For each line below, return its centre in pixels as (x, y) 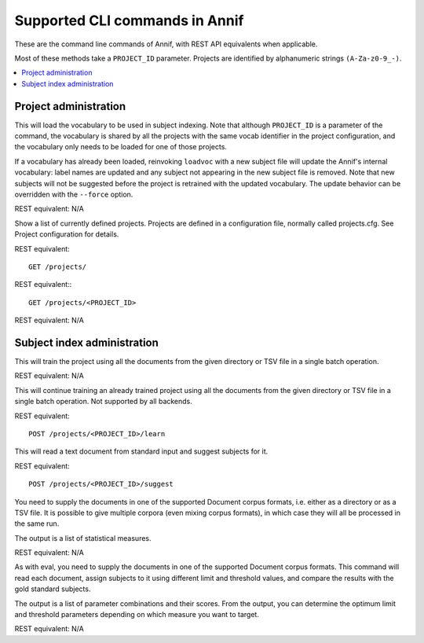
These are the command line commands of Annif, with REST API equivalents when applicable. (166, 44)
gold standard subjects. (53, 589)
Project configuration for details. (67, 234)
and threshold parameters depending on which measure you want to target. (137, 615)
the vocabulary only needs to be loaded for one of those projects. (121, 147)
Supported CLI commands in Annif (129, 20)
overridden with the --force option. (74, 194)
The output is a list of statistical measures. (83, 538)
